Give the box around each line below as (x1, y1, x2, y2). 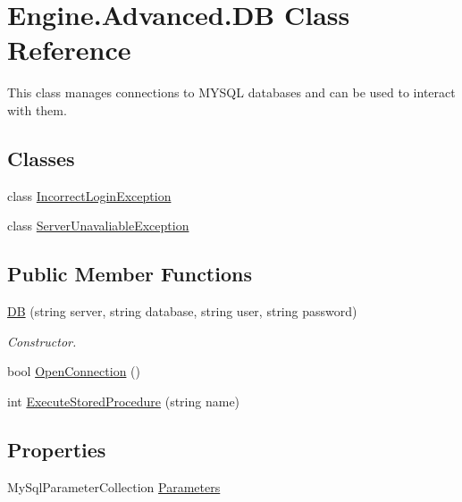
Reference (7, 31, 131, 68)
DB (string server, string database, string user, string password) (7, 302, 357, 321)
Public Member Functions (7, 260, 252, 288)
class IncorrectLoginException (7, 186, 172, 205)
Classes (7, 144, 75, 172)
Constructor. (7, 331, 77, 350)
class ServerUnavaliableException (7, 216, 189, 235)
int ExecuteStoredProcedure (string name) (7, 391, 240, 410)
